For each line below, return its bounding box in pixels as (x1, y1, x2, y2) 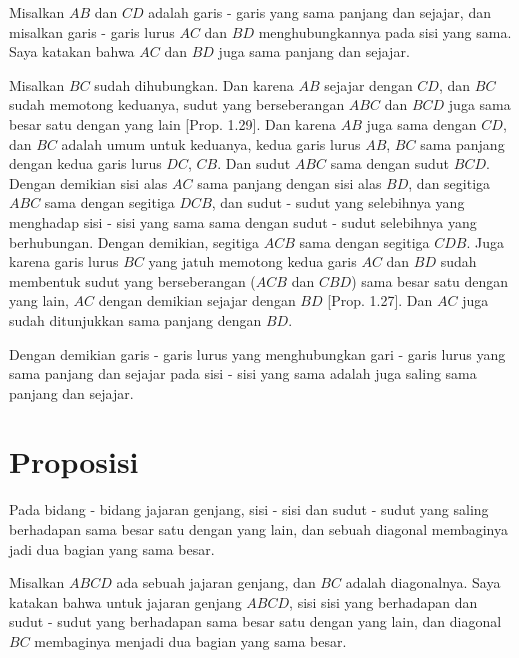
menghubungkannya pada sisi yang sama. (258, 21, 512, 42)
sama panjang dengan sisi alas (197, 172, 382, 193)
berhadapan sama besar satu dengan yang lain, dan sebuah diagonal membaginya (9, 519, 508, 539)
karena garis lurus (9, 251, 119, 272)
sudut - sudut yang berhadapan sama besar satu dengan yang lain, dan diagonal (9, 611, 502, 632)
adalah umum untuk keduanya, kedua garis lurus (61, 133, 361, 154)
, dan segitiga (408, 172, 491, 193)
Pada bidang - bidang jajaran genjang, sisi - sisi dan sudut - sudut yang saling (9, 499, 489, 520)
